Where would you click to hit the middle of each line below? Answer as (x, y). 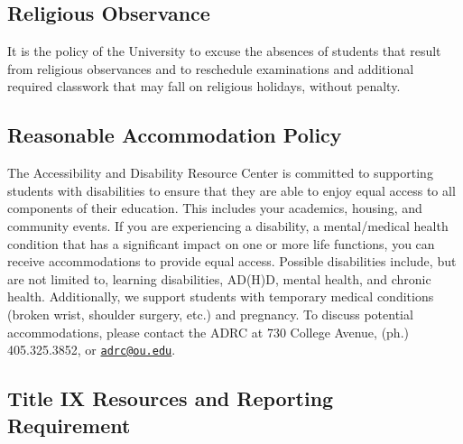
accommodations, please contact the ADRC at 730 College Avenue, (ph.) (208, 332)
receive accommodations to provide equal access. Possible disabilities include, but (232, 261)
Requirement (69, 425)
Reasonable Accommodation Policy (175, 135)
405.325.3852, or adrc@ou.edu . (92, 350)
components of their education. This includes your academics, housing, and (215, 208)
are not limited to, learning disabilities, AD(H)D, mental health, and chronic (219, 278)
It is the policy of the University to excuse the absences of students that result (224, 51)
